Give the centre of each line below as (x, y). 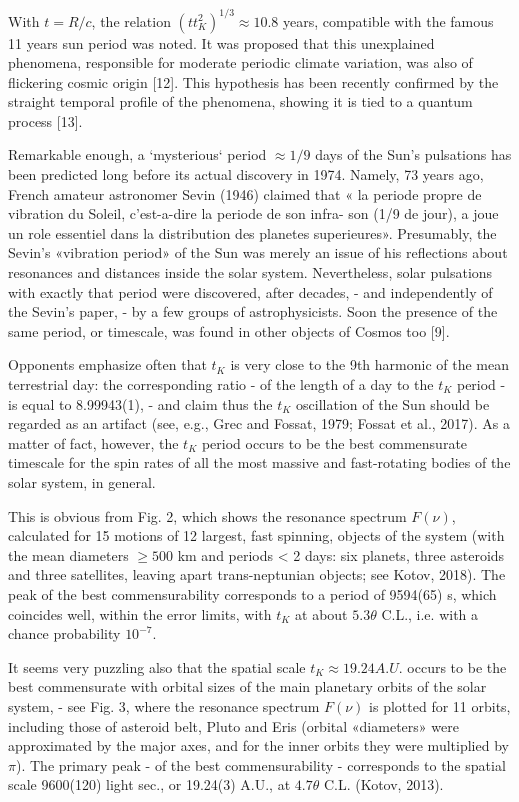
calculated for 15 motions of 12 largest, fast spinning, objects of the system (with (256, 535)
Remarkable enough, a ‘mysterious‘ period (137, 154)
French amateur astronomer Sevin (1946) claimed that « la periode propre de (245, 193)
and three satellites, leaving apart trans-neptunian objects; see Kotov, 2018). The (257, 574)
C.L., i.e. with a (430, 613)
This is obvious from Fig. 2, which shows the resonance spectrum (207, 515)
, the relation (131, 20)
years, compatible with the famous (388, 20)
